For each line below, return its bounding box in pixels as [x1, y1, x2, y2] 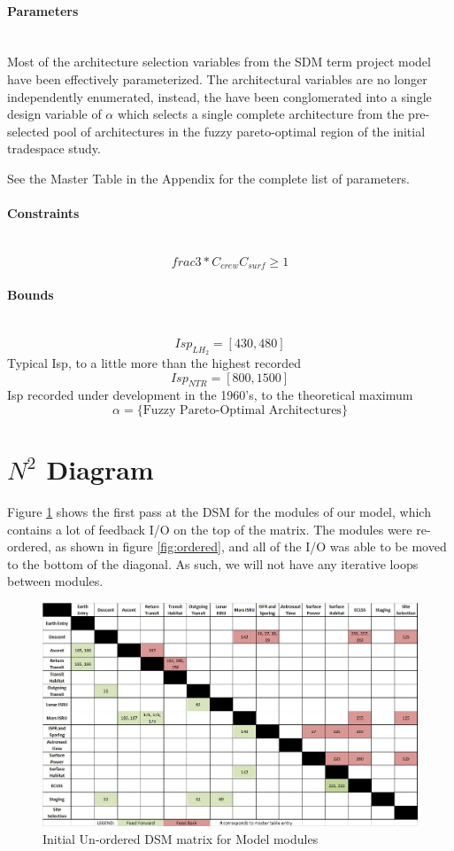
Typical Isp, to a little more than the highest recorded [7, 353, 301, 371]
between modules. [7, 572, 104, 590]
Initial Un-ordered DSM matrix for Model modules [42, 830, 319, 848]
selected [7, 121, 50, 140]
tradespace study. [7, 139, 101, 158]
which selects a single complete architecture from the [117, 105, 404, 123]
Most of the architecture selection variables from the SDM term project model [7, 52, 431, 71]
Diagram [46, 451, 154, 488]
